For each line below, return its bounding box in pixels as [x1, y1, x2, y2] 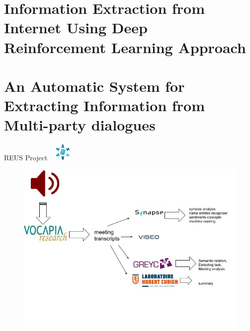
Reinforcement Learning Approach [4, 37, 246, 57]
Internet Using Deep [4, 17, 148, 38]
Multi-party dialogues [4, 115, 156, 135]
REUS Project [4, 152, 48, 162]
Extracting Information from [4, 95, 205, 116]
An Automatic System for [4, 75, 185, 96]
